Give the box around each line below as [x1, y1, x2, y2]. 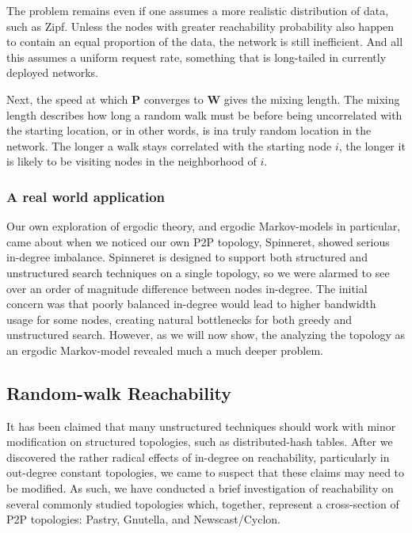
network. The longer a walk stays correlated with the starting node [6, 137, 332, 154]
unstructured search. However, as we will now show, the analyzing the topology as [6, 326, 405, 343]
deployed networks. [6, 64, 99, 81]
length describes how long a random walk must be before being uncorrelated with [6, 106, 402, 123]
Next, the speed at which [6, 90, 128, 107]
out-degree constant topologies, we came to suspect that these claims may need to [6, 464, 405, 481]
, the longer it [338, 137, 406, 154]
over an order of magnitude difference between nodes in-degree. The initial [6, 280, 368, 296]
